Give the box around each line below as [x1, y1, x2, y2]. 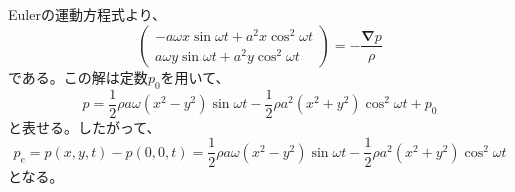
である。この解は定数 [8, 66, 148, 87]
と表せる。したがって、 [8, 116, 161, 137]
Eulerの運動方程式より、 [8, 4, 167, 25]
